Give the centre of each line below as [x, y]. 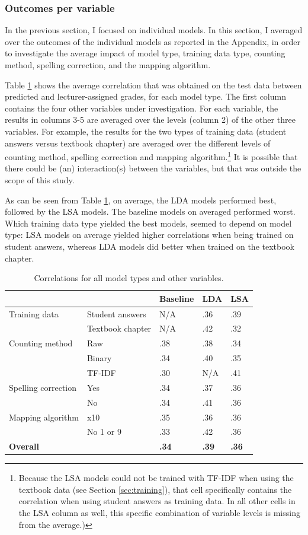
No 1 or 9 [104, 431]
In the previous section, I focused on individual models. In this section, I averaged [154, 30]
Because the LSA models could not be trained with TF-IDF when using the [156, 478]
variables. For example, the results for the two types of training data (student [146, 131]
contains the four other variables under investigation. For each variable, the [142, 108]
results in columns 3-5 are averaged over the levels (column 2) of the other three [150, 120]
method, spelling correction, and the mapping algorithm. [108, 65]
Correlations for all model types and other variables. [129, 278]
